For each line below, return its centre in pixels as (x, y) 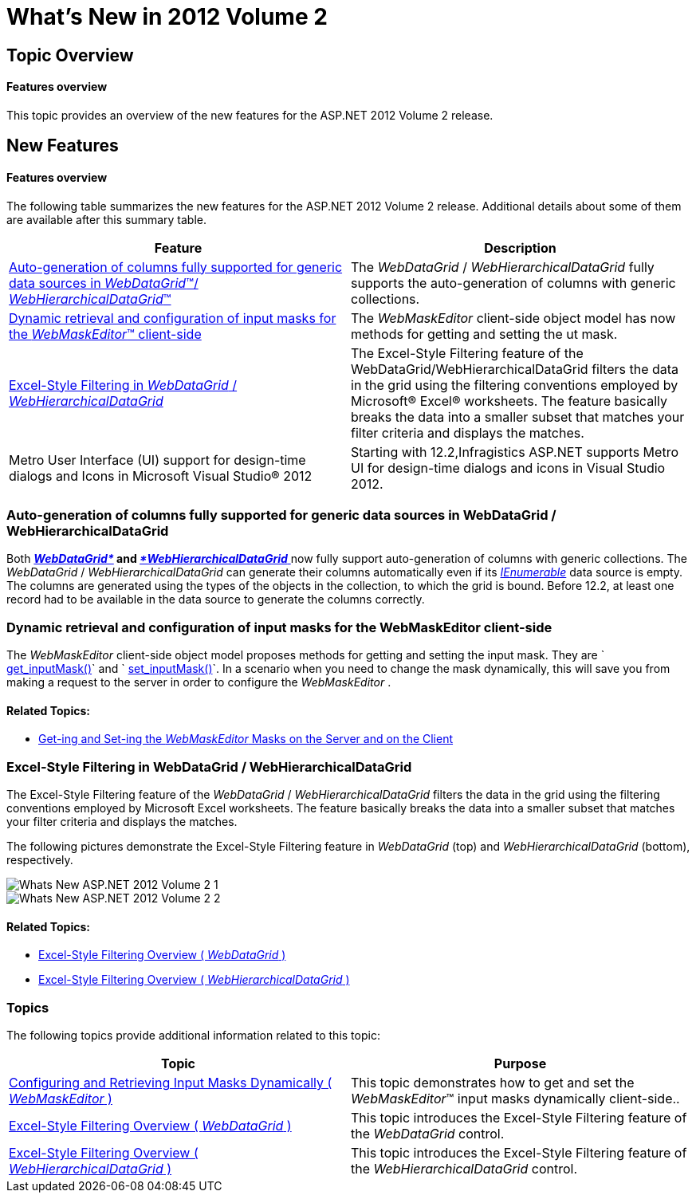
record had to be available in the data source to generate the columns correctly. (216, 599)
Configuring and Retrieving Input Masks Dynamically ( (171, 1083)
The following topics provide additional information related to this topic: (193, 1036)
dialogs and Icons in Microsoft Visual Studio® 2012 (161, 476)
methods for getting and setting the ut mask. (484, 334)
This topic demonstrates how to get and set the (493, 1083)
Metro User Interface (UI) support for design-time (157, 460)
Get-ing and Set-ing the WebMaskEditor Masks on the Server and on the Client (246, 739)
